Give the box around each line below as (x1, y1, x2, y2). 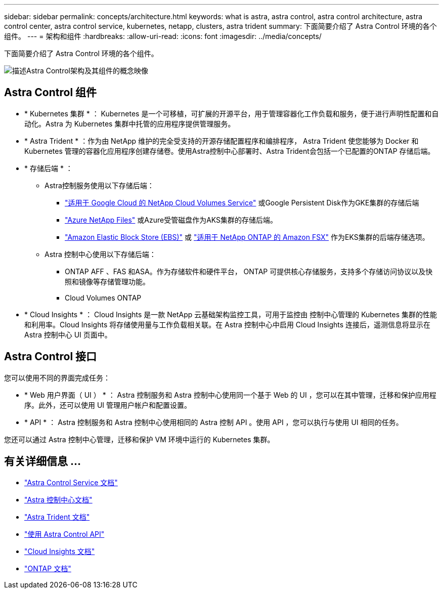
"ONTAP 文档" (24, 564, 71, 573)
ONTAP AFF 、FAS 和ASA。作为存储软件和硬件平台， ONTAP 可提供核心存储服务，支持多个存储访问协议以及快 (65, 267, 433, 276)
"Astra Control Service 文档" (24, 478, 118, 487)
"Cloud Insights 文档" (24, 546, 95, 556)
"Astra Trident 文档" (24, 512, 90, 521)
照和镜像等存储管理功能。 (65, 277, 150, 286)
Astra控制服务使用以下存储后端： (45, 181, 154, 190)
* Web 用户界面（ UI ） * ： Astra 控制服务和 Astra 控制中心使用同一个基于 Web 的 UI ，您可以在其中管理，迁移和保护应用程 (24, 390, 436, 399)
